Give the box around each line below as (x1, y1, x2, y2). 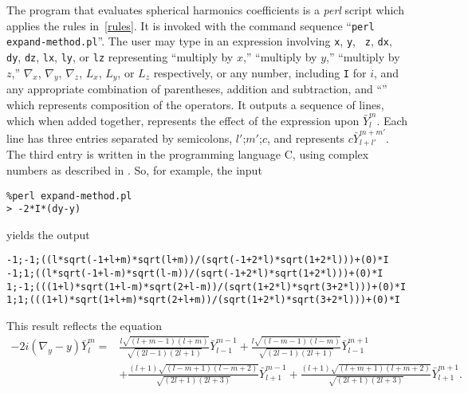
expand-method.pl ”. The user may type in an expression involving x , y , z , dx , (6, 33, 392, 49)
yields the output (6, 226, 90, 242)
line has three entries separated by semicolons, (6, 129, 233, 146)
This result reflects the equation (6, 317, 163, 334)
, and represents (266, 129, 344, 146)
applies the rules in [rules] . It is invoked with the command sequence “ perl (6, 17, 375, 33)
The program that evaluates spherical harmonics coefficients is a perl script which (6, 2, 404, 18)
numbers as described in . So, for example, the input (6, 161, 262, 178)
